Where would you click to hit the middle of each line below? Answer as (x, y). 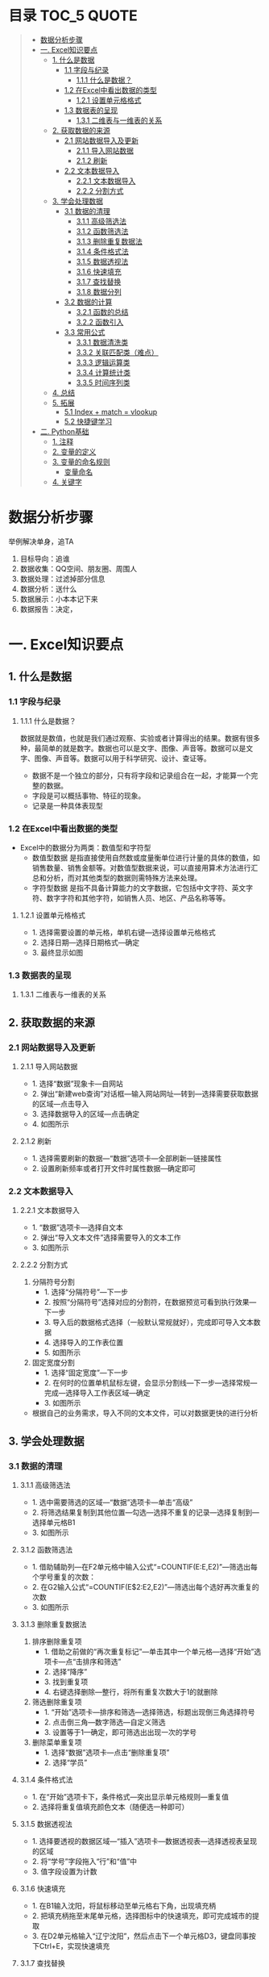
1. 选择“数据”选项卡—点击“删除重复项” (107, 1753)
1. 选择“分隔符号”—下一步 (86, 1292)
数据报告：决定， (48, 608)
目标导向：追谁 (45, 558)
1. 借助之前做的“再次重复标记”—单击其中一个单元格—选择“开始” (149, 1652)
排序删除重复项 (57, 1641)
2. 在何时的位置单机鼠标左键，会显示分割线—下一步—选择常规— (151, 1383)
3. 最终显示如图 (57, 953)
